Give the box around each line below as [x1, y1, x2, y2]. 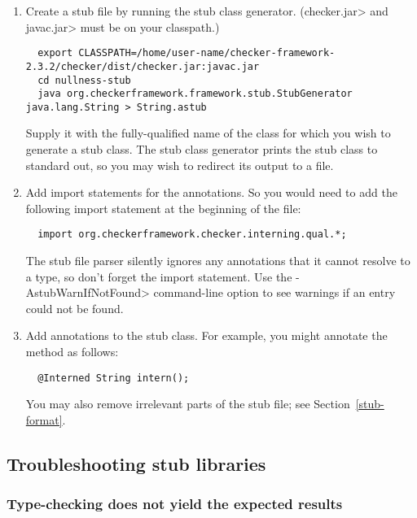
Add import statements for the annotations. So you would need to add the [25, 184, 397, 201]
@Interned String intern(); [37, 372, 190, 384]
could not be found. [25, 299, 124, 316]
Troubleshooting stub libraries [7, 451, 266, 476]
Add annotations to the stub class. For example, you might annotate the [25, 327, 388, 344]
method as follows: [25, 343, 119, 360]
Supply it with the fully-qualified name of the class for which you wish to [25, 124, 391, 141]
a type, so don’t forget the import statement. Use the [25, 268, 292, 285]
